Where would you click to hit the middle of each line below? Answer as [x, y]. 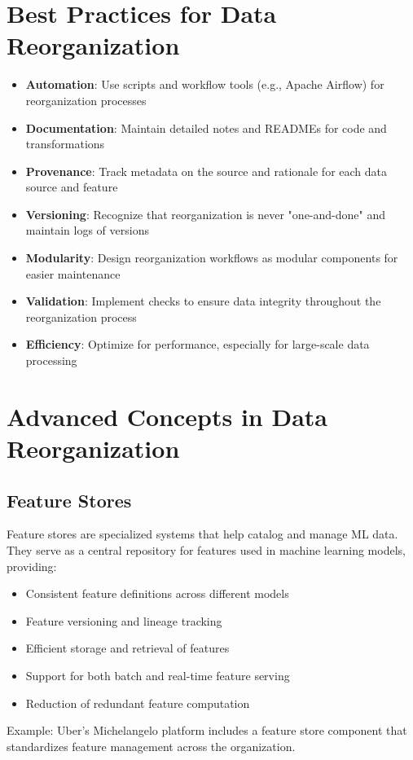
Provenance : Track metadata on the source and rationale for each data [206, 171]
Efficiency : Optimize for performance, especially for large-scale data [198, 344]
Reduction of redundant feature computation [138, 703]
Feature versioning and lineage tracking [124, 620]
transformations [65, 144]
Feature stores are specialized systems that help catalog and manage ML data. [202, 534]
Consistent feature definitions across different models [157, 593]
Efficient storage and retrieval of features [127, 648]
